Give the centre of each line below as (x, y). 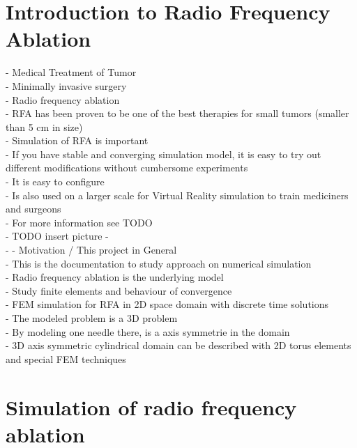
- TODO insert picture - (57, 236)
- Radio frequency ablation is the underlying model (115, 277)
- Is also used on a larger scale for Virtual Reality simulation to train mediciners (177, 195)
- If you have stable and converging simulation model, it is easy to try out (164, 154)
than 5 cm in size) (44, 126)
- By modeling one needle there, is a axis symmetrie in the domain (148, 331)
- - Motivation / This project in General (91, 250)
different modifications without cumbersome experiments (127, 168)
